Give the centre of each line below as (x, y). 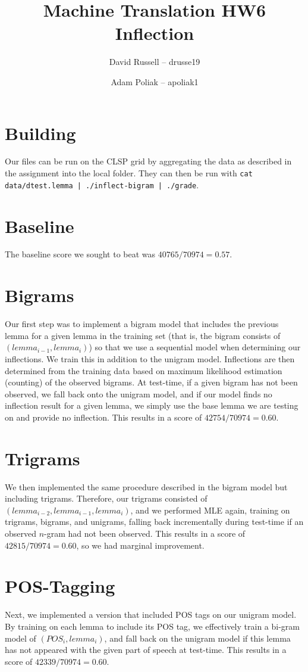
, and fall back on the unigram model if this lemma (197, 638)
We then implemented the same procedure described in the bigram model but (146, 486)
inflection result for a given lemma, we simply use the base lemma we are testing (152, 405)
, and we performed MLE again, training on (210, 510)
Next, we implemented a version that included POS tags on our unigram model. (151, 615)
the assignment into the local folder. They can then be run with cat (129, 173)
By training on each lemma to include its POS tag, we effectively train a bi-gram (152, 626)
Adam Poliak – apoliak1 (155, 81)
